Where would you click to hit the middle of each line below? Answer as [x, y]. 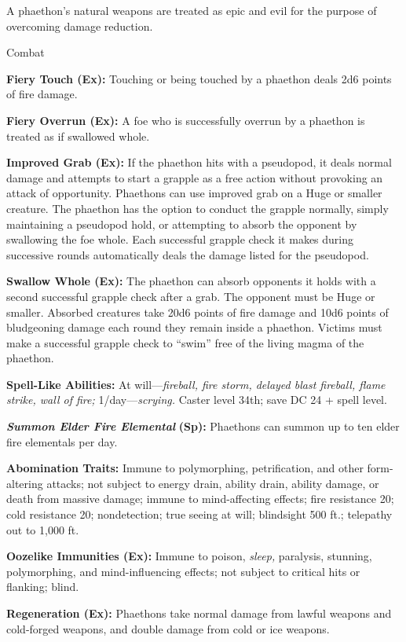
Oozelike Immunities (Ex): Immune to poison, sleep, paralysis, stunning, [189, 556]
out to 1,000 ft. [43, 529]
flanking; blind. [43, 587]
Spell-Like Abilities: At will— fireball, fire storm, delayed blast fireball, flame [196, 384]
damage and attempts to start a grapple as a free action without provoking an [195, 177]
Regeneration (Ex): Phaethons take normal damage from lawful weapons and [199, 613]
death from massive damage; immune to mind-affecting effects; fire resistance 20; [200, 499]
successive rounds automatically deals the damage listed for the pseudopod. [188, 254]
